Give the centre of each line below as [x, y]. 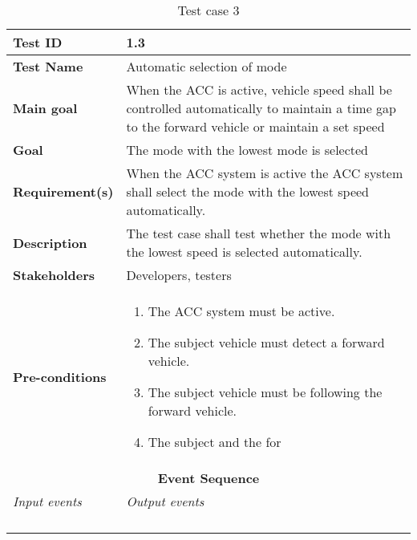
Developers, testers [179, 275]
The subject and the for [215, 442]
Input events [47, 501]
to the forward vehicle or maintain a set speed [255, 126]
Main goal [45, 108]
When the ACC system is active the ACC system [265, 173]
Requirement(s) [63, 191]
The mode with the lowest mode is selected [247, 150]
